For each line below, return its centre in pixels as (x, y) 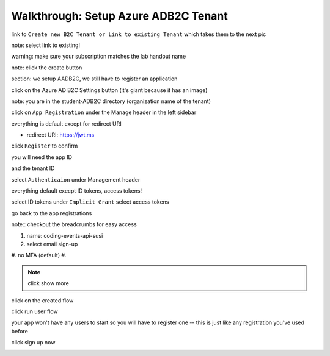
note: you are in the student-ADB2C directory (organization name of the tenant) (111, 101)
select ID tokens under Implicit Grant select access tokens (90, 202)
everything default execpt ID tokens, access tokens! (77, 191)
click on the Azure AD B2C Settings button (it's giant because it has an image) (109, 90)
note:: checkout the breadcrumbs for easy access (74, 224)
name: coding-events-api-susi (65, 235)
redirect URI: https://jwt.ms (61, 135)
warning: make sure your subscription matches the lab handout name (99, 56)
